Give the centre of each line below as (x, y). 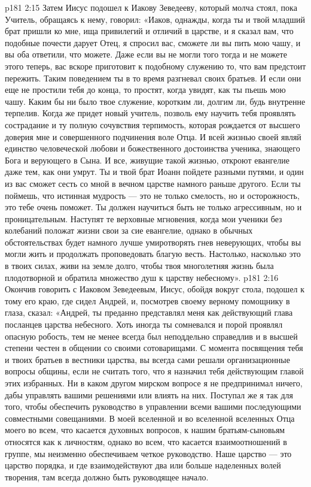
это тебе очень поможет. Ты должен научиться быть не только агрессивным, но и (153, 207)
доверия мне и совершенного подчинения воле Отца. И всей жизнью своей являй (153, 136)
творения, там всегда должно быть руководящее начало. (107, 477)
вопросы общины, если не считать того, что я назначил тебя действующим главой (154, 371)
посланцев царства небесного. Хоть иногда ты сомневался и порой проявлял (144, 324)
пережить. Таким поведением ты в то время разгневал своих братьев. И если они (153, 78)
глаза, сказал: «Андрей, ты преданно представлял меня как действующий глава (149, 312)
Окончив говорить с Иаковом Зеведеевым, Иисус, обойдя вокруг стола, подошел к (155, 289)
